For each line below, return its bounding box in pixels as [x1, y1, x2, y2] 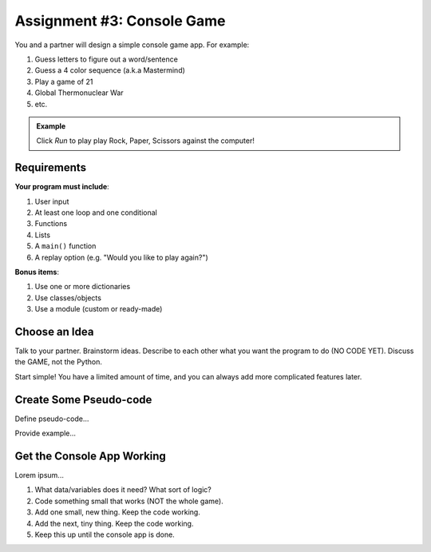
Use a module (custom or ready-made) [34, 304, 163, 314]
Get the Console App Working [14, 449, 167, 463]
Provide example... [14, 428, 76, 439]
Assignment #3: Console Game [14, 12, 227, 30]
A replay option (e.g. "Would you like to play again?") [34, 252, 209, 262]
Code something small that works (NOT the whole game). [34, 496, 223, 506]
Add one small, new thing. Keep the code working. [34, 507, 201, 517]
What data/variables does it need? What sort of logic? [34, 485, 212, 494]
